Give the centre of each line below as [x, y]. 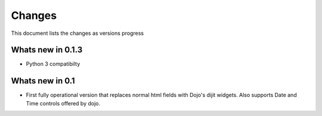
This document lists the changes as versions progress [78, 33]
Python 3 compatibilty [53, 64]
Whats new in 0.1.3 [47, 50]
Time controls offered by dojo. [63, 103]
